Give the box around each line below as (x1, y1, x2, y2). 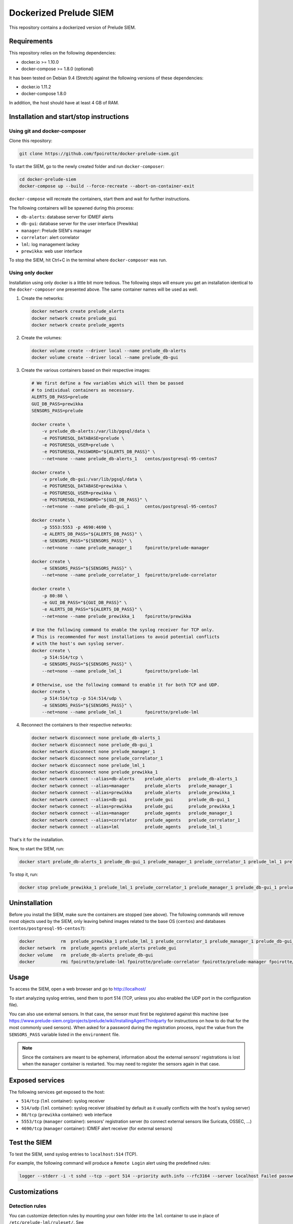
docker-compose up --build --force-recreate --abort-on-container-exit (19, 184, 195, 189)
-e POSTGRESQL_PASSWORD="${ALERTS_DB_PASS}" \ (42, 449, 156, 455)
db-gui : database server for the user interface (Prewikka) (21, 221, 139, 227)
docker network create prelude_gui (31, 315, 117, 321)
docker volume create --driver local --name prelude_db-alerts (31, 348, 187, 353)
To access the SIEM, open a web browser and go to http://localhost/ (9, 986, 146, 992)
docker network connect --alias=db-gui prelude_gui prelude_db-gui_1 (31, 797, 230, 802)
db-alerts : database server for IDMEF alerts (21, 214, 114, 220)
